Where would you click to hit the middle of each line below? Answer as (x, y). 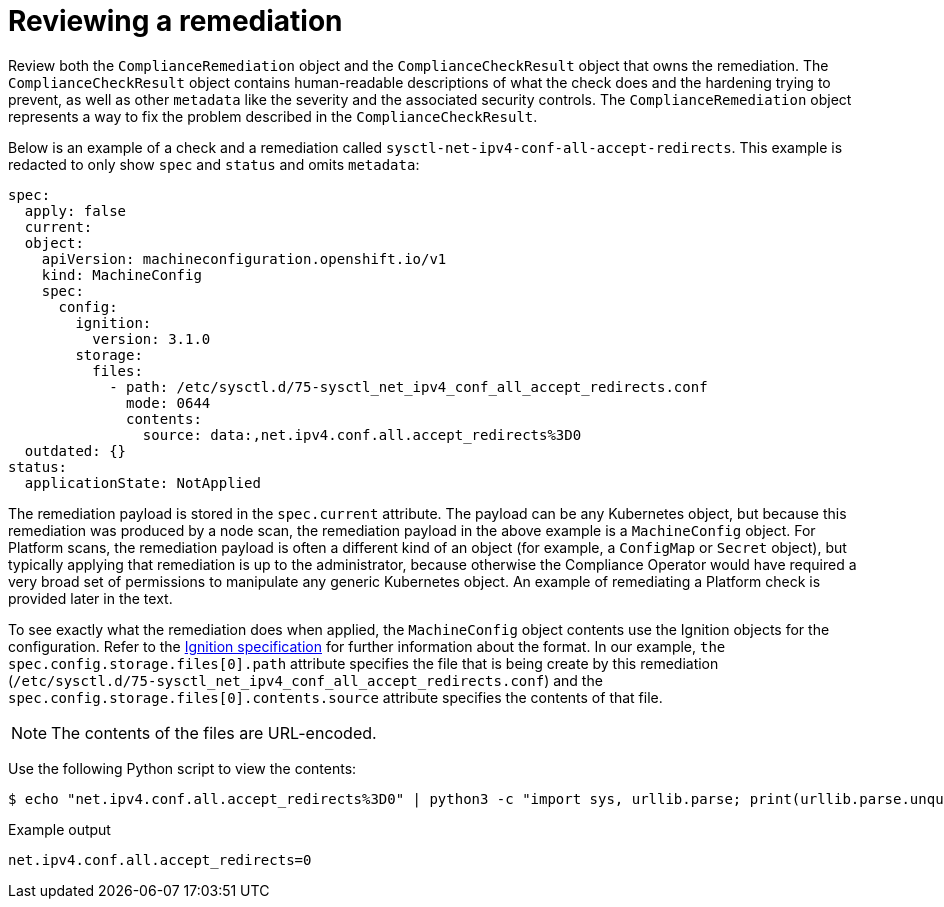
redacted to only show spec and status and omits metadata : (214, 164)
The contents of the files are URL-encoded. (214, 732)
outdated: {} (75, 450)
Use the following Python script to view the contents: (182, 768)
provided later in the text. (90, 598)
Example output (59, 829)
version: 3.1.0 (151, 338)
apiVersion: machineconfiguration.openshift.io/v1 (244, 258)
